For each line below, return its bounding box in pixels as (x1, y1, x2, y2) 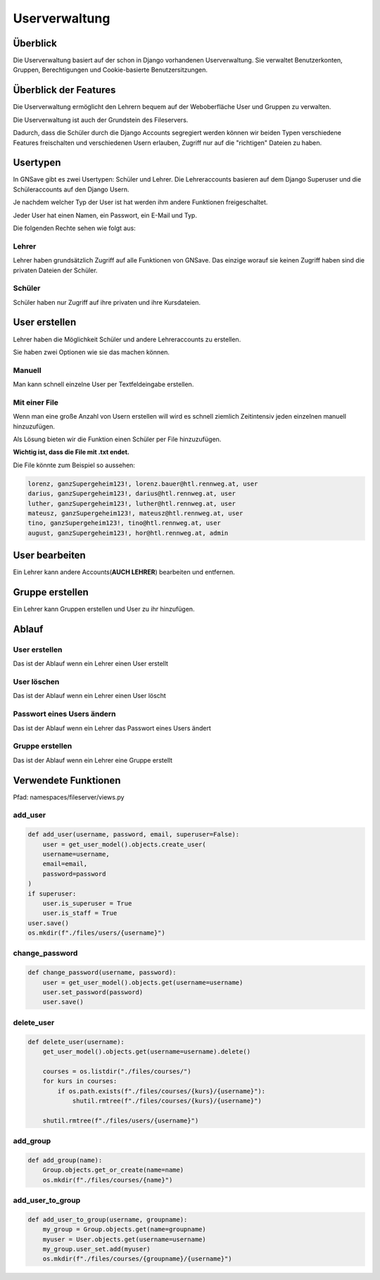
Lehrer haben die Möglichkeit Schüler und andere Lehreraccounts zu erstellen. (13, 335, 241, 343)
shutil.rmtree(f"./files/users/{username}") (42, 1116, 199, 1124)
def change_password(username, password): (27, 968, 177, 977)
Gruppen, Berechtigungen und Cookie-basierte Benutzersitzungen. (13, 65, 208, 74)
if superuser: (27, 889, 77, 897)
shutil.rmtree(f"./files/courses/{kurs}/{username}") (72, 1096, 262, 1105)
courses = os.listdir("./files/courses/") (42, 1067, 191, 1075)
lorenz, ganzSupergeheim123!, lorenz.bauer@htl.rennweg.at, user (27, 479, 258, 488)
